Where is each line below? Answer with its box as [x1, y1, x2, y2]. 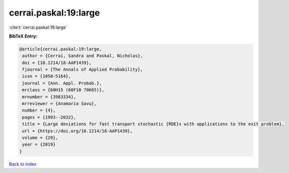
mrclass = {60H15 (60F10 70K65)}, [22, 87, 104, 93]
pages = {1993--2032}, [22, 115, 77, 120]
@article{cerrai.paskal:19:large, [19, 46, 102, 52]
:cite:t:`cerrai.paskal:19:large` [9, 24, 68, 30]
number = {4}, [22, 108, 56, 113]
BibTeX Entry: [9, 33, 38, 39]
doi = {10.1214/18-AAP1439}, [22, 60, 92, 65]
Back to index [9, 161, 37, 167]
